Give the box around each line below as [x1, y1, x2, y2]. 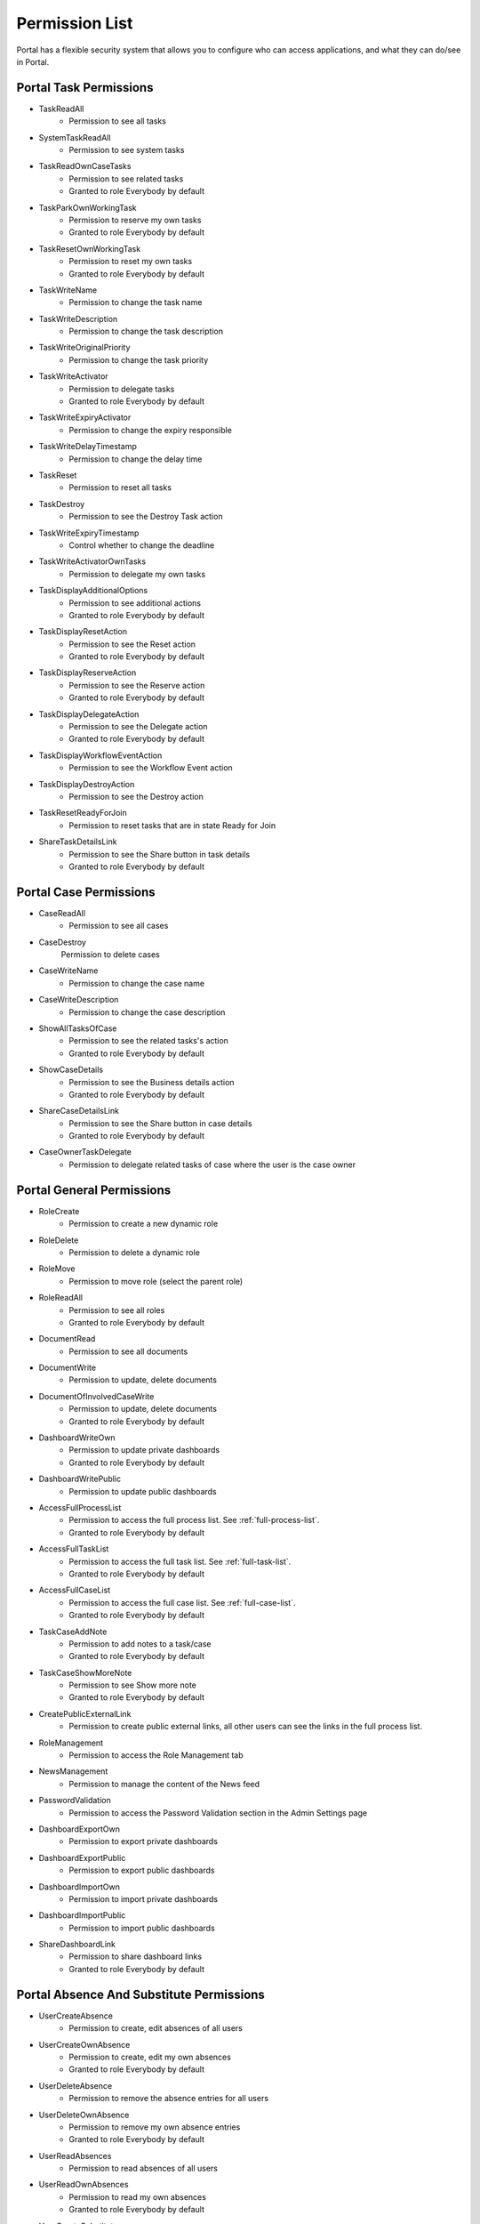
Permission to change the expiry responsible [68, 424, 233, 435]
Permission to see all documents [68, 1346, 188, 1357]
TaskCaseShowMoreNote [38, 1667, 132, 1678]
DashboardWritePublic [38, 1473, 122, 1485]
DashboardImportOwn [38, 1882, 120, 1892]
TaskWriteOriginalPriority [38, 342, 131, 353]
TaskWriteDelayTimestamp [38, 441, 137, 452]
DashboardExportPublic [38, 1852, 126, 1863]
